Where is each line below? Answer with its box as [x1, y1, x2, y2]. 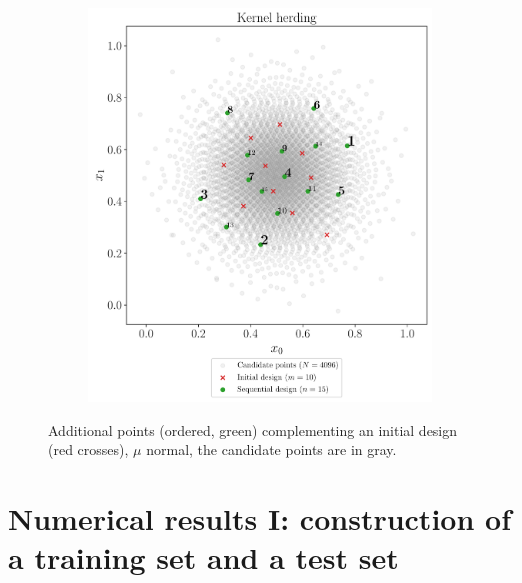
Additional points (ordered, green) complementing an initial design [48, 419, 458, 440]
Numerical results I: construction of [8, 498, 511, 539]
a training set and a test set [8, 537, 399, 578]
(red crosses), [48, 439, 129, 460]
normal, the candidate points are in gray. [146, 439, 397, 460]
